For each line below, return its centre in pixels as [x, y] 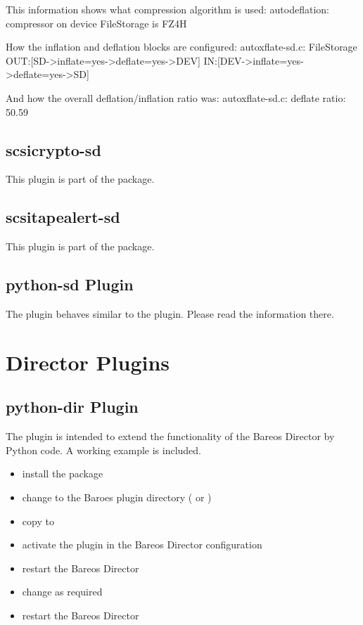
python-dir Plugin [72, 407]
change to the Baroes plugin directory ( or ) [117, 497]
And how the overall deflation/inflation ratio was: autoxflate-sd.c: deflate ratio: [176, 97]
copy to [38, 521]
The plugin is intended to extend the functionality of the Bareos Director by [170, 436]
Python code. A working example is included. [103, 450]
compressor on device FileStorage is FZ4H [96, 23]
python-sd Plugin [70, 284]
